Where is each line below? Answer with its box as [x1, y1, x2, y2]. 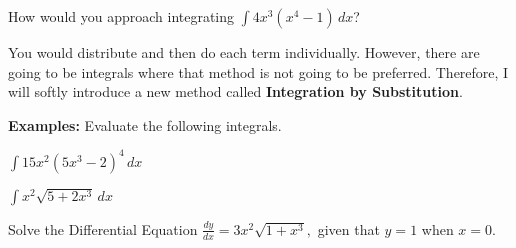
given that [317, 218, 380, 239]
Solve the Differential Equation [8, 218, 198, 239]
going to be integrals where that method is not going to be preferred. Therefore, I [8, 61, 509, 82]
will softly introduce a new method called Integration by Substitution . [8, 81, 463, 102]
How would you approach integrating [8, 6, 235, 26]
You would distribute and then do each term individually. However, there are [8, 42, 480, 62]
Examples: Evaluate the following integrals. [8, 114, 282, 135]
